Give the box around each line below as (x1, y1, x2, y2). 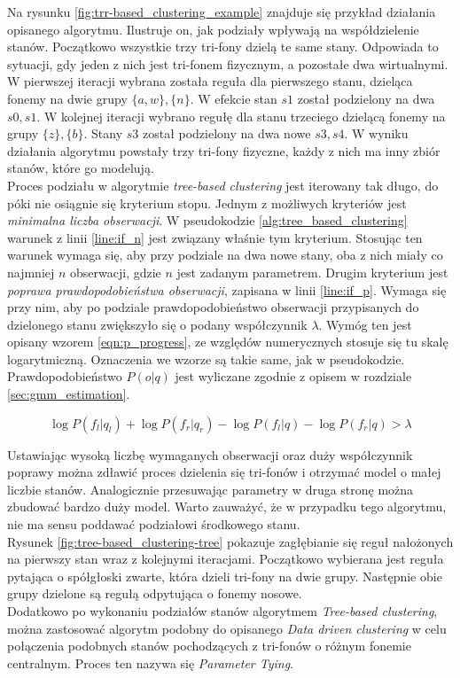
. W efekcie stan (190, 89, 277, 107)
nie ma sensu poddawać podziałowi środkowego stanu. (7, 515, 300, 534)
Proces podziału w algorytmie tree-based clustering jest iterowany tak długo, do (7, 175, 439, 194)
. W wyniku (344, 124, 409, 143)
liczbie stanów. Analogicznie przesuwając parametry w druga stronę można (7, 479, 414, 498)
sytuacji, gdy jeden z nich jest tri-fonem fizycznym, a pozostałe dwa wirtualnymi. (7, 54, 448, 73)
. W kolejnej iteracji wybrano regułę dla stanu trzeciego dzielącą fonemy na (36, 106, 446, 125)
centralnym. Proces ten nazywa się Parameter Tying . (7, 653, 293, 672)
